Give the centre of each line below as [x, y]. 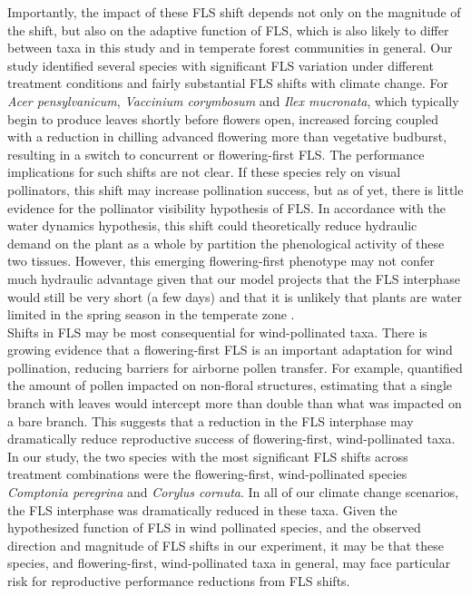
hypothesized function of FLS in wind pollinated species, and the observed [214, 528]
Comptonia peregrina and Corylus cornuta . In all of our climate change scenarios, [233, 492]
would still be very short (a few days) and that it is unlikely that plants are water [235, 296]
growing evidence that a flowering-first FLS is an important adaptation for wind [230, 350]
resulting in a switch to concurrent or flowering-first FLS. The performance [216, 154]
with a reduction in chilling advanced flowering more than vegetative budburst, [227, 137]
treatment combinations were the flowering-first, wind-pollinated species [207, 474]
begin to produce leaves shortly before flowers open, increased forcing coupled [223, 118]
